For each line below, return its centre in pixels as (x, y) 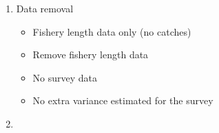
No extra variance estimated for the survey (123, 100)
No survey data (65, 77)
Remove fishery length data (91, 55)
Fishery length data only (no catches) (112, 31)
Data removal (45, 8)
